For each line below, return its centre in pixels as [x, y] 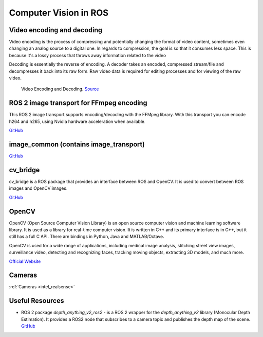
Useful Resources [37, 301]
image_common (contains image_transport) [77, 144]
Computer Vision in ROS [59, 13]
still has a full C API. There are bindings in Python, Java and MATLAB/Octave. [86, 237]
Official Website [25, 261]
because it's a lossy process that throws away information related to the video [87, 55]
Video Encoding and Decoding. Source [60, 89]
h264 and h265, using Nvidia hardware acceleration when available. [77, 121]
